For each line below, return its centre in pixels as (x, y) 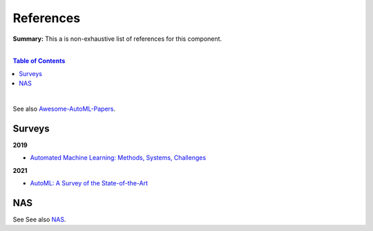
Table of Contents (39, 61)
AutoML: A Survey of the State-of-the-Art (89, 183)
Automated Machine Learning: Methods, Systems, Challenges (118, 158)
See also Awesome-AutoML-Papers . (64, 109)
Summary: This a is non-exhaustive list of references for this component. (117, 39)
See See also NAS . (39, 219)
